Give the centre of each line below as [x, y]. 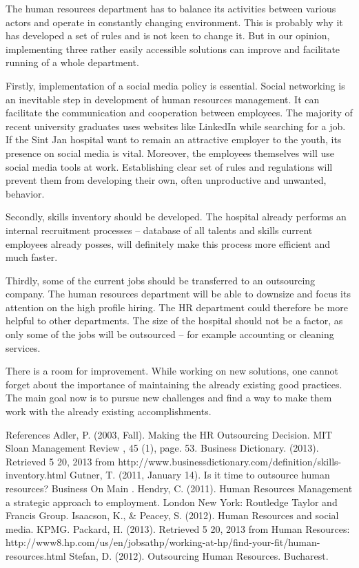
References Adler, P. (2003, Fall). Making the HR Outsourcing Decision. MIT [169, 434]
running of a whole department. [72, 62]
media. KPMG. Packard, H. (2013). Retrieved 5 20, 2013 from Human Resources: [178, 528]
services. [23, 347]
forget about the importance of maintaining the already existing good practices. [174, 384]
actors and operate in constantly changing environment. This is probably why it [174, 22]
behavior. [25, 193]
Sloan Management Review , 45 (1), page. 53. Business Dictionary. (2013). [162, 448]
